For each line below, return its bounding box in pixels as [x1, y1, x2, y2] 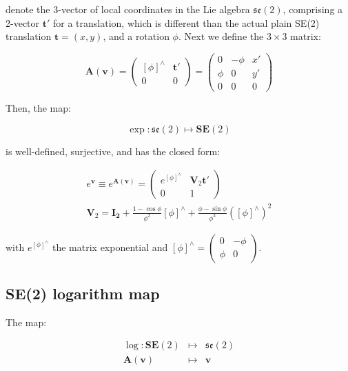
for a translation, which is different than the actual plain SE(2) [52, 15, 320, 30]
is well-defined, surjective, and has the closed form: [6, 143, 221, 158]
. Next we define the [178, 29, 264, 43]
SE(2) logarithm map [6, 282, 160, 303]
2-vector [6, 15, 40, 30]
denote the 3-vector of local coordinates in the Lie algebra [6, 2, 250, 16]
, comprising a [283, 2, 343, 16]
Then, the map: [6, 100, 71, 114]
